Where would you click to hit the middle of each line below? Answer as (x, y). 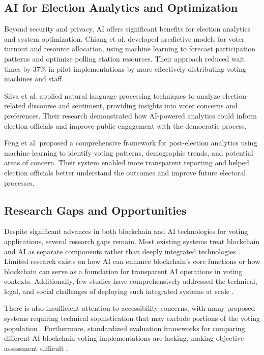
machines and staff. (34, 79)
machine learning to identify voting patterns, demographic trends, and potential (129, 152)
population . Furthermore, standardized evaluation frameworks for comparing (125, 328)
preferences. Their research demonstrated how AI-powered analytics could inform (130, 115)
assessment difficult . (36, 348)
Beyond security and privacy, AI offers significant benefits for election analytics (127, 29)
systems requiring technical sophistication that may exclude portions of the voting (132, 318)
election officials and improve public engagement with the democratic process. (125, 125)
